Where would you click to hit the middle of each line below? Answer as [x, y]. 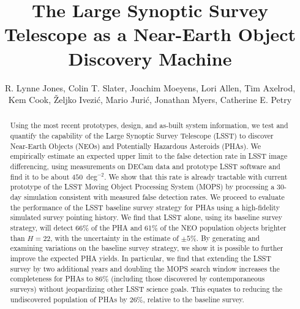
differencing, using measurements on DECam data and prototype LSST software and [145, 166]
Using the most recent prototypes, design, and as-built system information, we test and [149, 125]
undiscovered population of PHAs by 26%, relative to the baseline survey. [127, 299]
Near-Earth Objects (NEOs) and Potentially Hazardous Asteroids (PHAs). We [135, 146]
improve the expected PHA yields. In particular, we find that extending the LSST [141, 258]
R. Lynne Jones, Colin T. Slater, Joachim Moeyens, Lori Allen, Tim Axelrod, [150, 87]
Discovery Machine [150, 58]
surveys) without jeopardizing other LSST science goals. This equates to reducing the [146, 288]
